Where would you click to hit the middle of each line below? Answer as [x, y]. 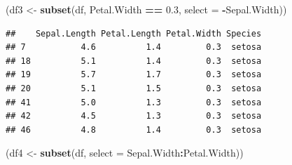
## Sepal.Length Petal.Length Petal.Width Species [134, 33]
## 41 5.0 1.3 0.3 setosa [134, 102]
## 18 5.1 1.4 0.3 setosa [134, 61]
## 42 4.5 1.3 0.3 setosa [134, 116]
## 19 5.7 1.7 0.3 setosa [134, 75]
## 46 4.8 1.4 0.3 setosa [134, 130]
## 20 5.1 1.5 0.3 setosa [134, 88]
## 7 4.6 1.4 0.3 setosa [134, 47]
